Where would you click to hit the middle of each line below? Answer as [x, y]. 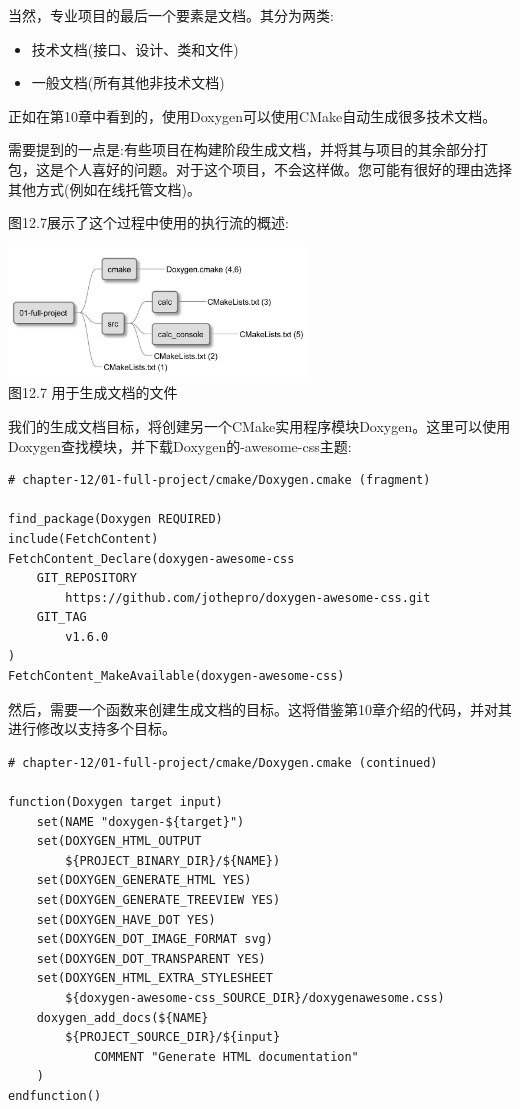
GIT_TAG [61, 617]
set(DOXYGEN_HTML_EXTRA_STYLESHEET [154, 978]
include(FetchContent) [83, 538]
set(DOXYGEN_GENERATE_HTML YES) [144, 880]
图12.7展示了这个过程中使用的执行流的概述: [148, 222]
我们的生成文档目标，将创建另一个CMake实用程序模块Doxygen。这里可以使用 [259, 425]
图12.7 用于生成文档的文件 [93, 392]
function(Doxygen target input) [115, 802]
